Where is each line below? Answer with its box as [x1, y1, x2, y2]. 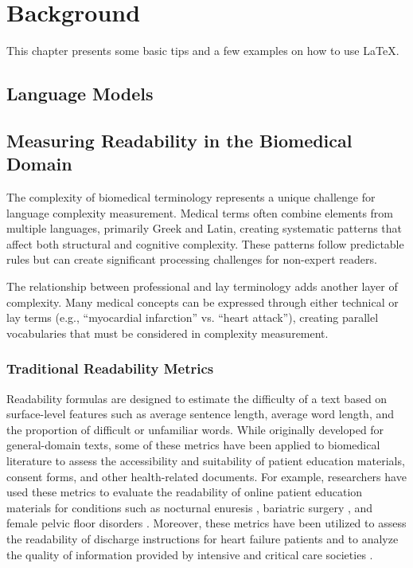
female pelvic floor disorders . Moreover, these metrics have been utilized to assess [6, 515, 407, 531]
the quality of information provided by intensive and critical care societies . [6, 546, 373, 562]
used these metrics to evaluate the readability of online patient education [6, 484, 363, 500]
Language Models [6, 81, 154, 106]
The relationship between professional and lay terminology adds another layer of [6, 278, 398, 295]
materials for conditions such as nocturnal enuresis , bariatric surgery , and [6, 499, 373, 515]
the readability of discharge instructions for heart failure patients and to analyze [6, 531, 399, 546]
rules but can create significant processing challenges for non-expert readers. [6, 251, 377, 268]
